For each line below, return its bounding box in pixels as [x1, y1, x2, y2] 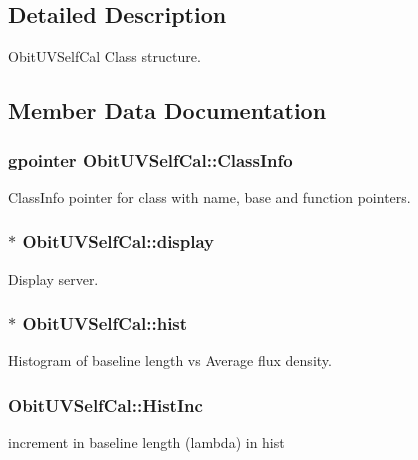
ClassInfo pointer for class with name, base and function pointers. [8, 186, 411, 207]
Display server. [8, 268, 99, 289]
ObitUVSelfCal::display [22, 229, 215, 254]
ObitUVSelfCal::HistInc [8, 392, 203, 417]
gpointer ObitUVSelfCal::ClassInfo [8, 147, 293, 172]
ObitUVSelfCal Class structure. [8, 46, 201, 67]
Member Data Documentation [8, 95, 327, 126]
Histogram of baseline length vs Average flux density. [8, 350, 332, 371]
